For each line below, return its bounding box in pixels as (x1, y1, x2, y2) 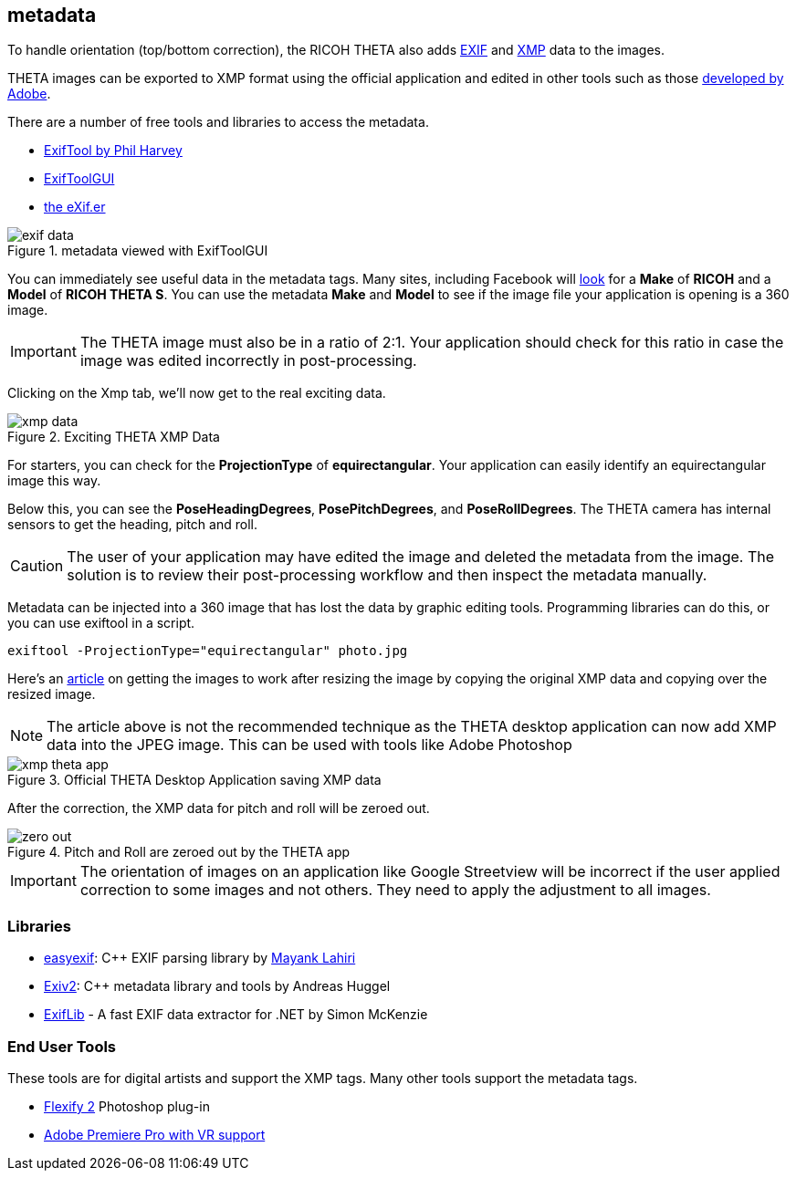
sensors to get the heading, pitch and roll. (7, 516, 257, 533)
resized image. (7, 686, 96, 703)
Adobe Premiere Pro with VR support (44, 1126, 266, 1142)
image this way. (7, 473, 101, 489)
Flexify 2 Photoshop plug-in (44, 1098, 210, 1114)
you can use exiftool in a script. (7, 615, 195, 631)
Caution (10, 557, 64, 576)
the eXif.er (44, 199, 106, 215)
